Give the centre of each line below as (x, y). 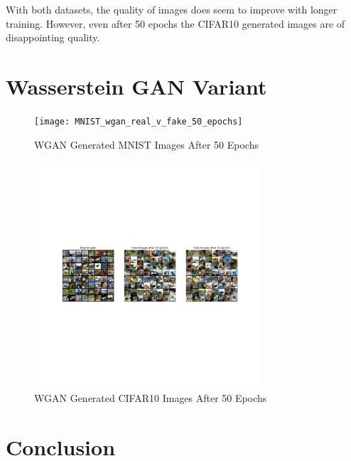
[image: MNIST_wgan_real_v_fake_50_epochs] (139, 121)
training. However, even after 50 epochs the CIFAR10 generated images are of (175, 23)
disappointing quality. (53, 37)
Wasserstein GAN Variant (136, 86)
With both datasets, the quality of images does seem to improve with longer (172, 9)
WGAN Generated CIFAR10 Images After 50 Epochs (151, 397)
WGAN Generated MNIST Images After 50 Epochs (146, 144)
